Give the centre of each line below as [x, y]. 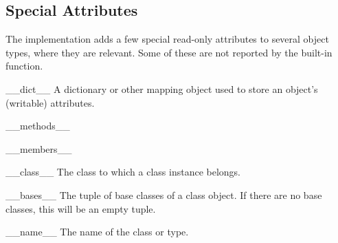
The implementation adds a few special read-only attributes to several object [167, 39]
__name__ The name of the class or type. [97, 232]
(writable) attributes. [50, 102]
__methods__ [38, 126]
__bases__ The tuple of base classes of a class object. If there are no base [164, 194]
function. [24, 66]
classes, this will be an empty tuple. [81, 208]
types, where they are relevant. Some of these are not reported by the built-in [169, 52]
